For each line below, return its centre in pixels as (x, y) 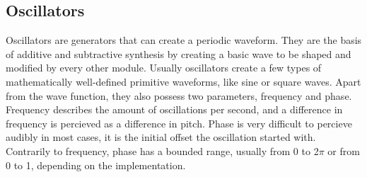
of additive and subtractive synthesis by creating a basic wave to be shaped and (179, 53)
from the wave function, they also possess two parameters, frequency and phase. (179, 95)
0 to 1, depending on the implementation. (96, 165)
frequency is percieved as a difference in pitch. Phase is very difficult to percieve (179, 123)
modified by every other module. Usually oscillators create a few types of (164, 68)
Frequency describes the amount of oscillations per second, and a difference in (174, 109)
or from (344, 150)
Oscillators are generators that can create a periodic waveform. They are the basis (184, 40)
